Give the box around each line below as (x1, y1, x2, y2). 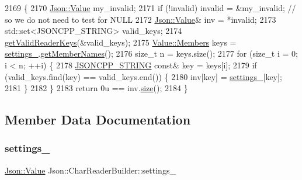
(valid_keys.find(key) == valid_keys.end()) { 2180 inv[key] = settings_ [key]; (5, 70, 282, 82)
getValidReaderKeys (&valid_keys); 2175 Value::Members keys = (5, 36, 237, 48)
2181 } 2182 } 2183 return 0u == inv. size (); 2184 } (5, 82, 188, 94)
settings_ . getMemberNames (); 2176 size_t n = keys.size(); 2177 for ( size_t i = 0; (5, 47, 298, 60)
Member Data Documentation (5, 110, 191, 129)
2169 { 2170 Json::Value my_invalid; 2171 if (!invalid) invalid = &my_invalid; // (5, 2, 296, 13)
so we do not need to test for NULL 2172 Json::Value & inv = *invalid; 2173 (5, 13, 276, 25)
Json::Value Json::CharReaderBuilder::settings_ (5, 164, 176, 176)
